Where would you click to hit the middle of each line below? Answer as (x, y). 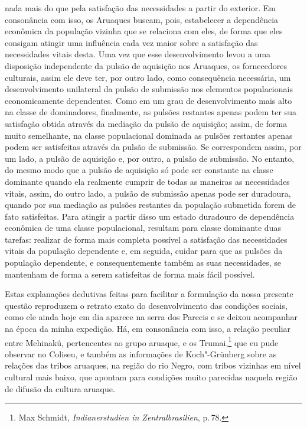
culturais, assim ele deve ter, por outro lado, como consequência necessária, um (148, 77)
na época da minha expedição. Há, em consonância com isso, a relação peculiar (148, 329)
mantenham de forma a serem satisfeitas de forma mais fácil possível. (130, 274)
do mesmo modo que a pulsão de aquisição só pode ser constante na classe (139, 170)
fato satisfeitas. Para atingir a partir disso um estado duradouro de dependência (150, 216)
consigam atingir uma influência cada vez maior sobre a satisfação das (131, 42)
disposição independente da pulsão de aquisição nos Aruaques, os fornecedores (146, 65)
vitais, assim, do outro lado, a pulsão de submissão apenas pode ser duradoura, (148, 193)
